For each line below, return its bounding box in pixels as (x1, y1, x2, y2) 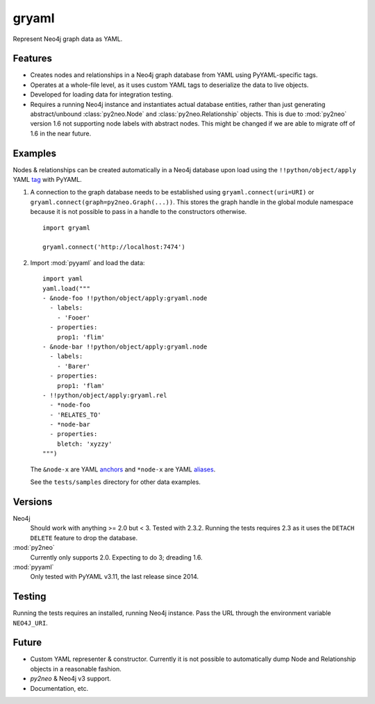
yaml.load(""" (42, 285, 90, 292)
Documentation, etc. (30, 684, 89, 692)
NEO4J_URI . (12, 619, 48, 627)
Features (12, 53, 52, 65)
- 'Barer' (56, 362, 90, 370)
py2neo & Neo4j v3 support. (30, 674, 111, 683)
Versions (12, 496, 53, 508)
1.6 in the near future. (30, 129, 92, 137)
